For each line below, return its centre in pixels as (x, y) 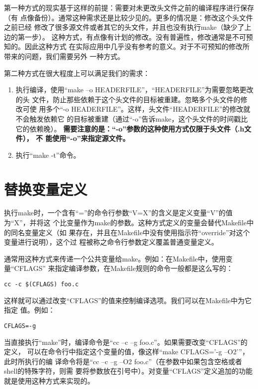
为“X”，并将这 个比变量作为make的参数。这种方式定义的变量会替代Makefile (126, 223)
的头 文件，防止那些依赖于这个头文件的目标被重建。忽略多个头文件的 (128, 99)
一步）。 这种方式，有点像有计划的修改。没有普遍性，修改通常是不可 (135, 36)
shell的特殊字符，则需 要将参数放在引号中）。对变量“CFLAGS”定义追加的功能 (129, 371)
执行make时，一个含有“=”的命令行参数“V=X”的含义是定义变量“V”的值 (118, 213)
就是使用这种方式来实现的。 (49, 380)
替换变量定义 (46, 189)
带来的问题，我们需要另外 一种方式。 (64, 56)
